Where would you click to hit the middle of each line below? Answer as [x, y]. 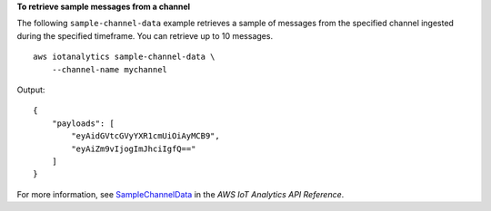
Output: [31, 90]
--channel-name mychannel [110, 69]
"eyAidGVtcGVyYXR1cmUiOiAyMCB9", [145, 136]
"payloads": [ [83, 123]
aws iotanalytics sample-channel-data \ [124, 57]
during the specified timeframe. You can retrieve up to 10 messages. [145, 35]
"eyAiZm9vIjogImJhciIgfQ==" [134, 149]
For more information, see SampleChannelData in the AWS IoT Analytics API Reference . [180, 194]
